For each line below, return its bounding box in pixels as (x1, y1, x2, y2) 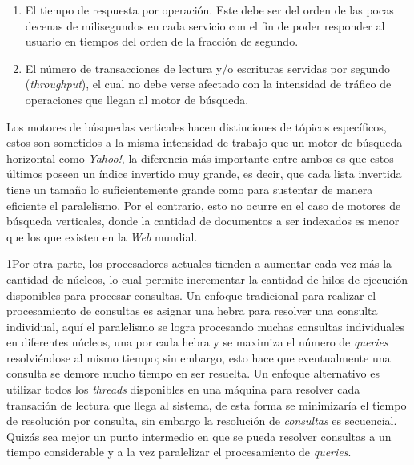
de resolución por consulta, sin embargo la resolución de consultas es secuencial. (6, 412, 397, 429)
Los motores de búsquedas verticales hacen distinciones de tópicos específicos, (6, 118, 387, 135)
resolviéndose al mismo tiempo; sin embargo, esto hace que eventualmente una (6, 349, 391, 366)
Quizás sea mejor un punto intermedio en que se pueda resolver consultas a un (6, 427, 392, 444)
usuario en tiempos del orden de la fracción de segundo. (25, 33, 299, 50)
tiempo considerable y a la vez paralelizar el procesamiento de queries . (6, 443, 352, 460)
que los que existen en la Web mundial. (6, 228, 198, 245)
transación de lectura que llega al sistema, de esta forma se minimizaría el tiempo (6, 396, 407, 413)
